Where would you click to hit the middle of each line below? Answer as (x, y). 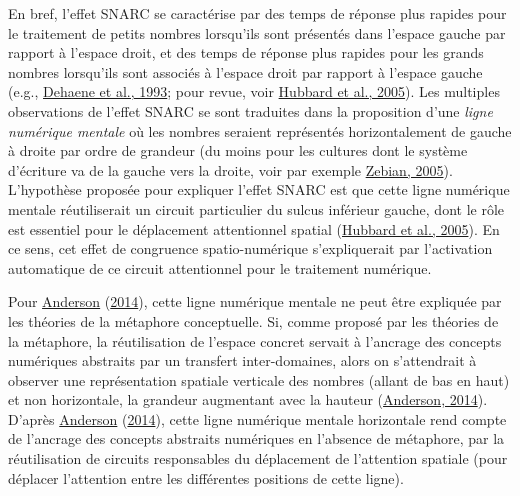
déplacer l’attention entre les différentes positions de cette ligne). (206, 477)
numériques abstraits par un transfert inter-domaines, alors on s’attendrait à (242, 360)
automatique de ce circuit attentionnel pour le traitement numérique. (220, 267)
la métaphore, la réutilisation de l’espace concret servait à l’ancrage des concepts (255, 340)
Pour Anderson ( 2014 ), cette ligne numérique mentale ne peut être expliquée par (255, 301)
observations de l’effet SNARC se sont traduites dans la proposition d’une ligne (250, 110)
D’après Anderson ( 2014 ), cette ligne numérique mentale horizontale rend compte (257, 418)
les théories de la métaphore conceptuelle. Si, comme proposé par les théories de (253, 320)
